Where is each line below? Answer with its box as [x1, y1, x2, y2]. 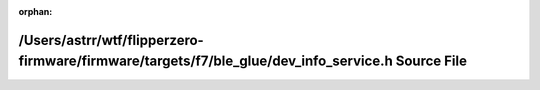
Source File [395, 53, 468, 70]
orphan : [18, 6, 53, 17]
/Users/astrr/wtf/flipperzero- [18, 31, 204, 49]
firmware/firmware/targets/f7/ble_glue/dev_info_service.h [18, 53, 394, 70]
